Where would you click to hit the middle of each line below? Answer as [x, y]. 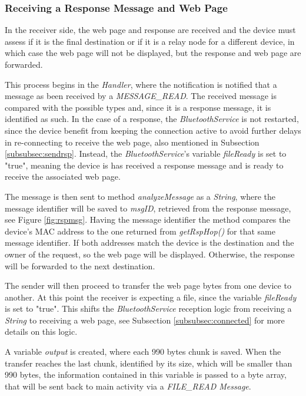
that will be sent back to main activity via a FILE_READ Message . [128, 386]
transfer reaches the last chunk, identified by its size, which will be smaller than [149, 363]
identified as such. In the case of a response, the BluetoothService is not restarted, [152, 119]
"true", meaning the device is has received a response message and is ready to [144, 165]
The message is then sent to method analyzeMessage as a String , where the [140, 196]
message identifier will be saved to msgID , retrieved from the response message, [148, 208]
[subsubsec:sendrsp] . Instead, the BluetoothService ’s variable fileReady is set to [146, 154]
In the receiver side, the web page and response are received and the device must [150, 30]
